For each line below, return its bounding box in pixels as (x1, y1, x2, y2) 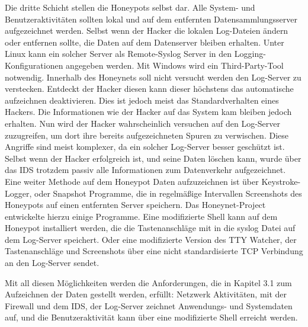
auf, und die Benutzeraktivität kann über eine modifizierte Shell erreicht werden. (5, 311, 298, 323)
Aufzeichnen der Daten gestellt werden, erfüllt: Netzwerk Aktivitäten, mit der (5, 288, 287, 300)
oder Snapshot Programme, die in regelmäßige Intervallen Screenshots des (34, 187, 302, 199)
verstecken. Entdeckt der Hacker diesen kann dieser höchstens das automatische (5, 82, 294, 95)
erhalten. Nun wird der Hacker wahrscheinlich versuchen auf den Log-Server (5, 117, 280, 129)
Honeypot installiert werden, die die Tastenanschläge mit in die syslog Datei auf (5, 222, 296, 234)
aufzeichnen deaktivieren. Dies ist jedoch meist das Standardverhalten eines (5, 94, 279, 106)
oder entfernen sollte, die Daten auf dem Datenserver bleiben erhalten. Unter (5, 36, 284, 48)
